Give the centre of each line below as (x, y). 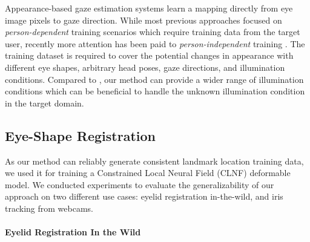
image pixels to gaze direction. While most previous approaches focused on (143, 20)
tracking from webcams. (49, 208)
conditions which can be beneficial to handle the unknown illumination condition (155, 91)
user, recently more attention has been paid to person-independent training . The (155, 43)
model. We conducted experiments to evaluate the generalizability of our (140, 184)
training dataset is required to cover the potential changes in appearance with (149, 55)
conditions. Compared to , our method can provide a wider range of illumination (154, 79)
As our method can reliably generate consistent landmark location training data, (154, 161)
